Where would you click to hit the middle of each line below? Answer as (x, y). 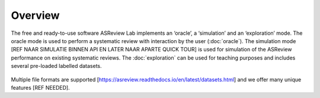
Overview (35, 15)
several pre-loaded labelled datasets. (56, 66)
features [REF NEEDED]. (41, 87)
